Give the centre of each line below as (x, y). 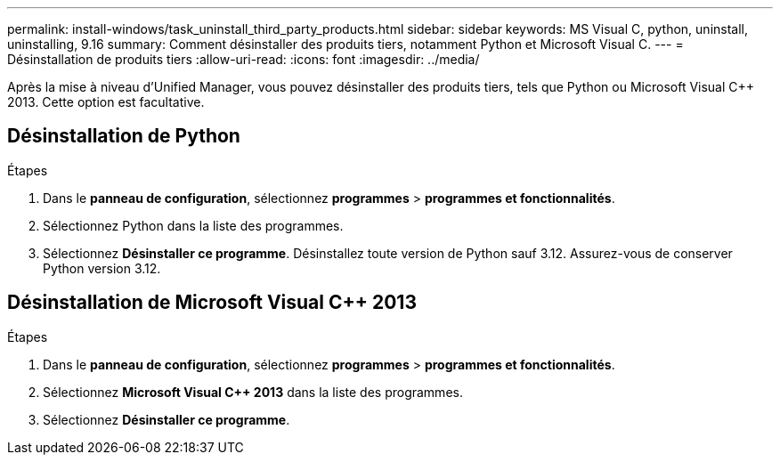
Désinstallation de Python (124, 136)
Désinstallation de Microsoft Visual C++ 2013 (212, 303)
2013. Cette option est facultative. (106, 102)
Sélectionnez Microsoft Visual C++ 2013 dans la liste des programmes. (253, 392)
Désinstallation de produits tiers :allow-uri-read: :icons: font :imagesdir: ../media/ (244, 59)
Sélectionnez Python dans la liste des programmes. (193, 225)
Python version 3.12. (102, 268)
